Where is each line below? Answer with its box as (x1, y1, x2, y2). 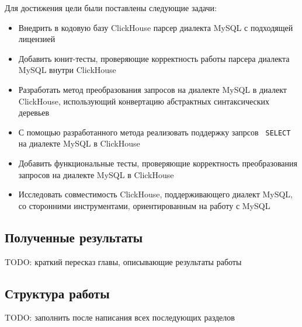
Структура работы (5, 284, 110, 302)
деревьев (18, 106, 50, 119)
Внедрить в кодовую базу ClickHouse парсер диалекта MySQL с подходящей (18, 21, 293, 33)
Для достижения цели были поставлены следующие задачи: (5, 2, 217, 13)
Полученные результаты (5, 228, 143, 246)
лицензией (18, 33, 55, 45)
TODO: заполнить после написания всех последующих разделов (5, 311, 235, 323)
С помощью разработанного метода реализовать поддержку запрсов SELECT (18, 126, 291, 138)
